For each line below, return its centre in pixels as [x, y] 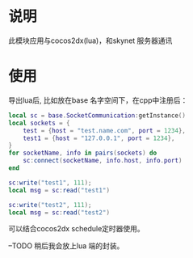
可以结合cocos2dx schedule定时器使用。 [77, 229]
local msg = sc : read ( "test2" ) [59, 212]
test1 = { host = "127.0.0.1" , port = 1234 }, [99, 138]
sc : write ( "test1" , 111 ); [50, 183]
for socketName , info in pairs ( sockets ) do [83, 153]
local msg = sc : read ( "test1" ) [59, 190]
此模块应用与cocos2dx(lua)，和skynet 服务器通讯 [90, 40]
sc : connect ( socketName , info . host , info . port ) [103, 161]
